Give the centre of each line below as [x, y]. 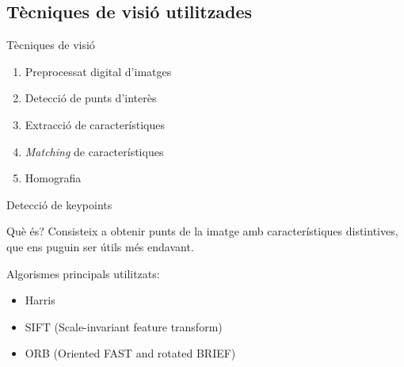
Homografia [53, 178]
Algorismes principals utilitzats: [83, 273]
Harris [40, 300]
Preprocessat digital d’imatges [98, 71]
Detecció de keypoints [59, 204]
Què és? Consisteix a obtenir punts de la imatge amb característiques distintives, [202, 231]
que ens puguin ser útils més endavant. [100, 246]
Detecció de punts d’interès [91, 98]
